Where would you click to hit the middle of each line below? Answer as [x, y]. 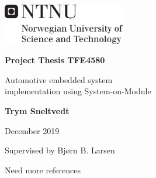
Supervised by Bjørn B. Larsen [60, 150]
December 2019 [32, 130]
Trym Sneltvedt [37, 110]
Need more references [43, 170]
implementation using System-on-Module [78, 91]
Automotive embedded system [59, 79]
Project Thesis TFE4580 [55, 60]
